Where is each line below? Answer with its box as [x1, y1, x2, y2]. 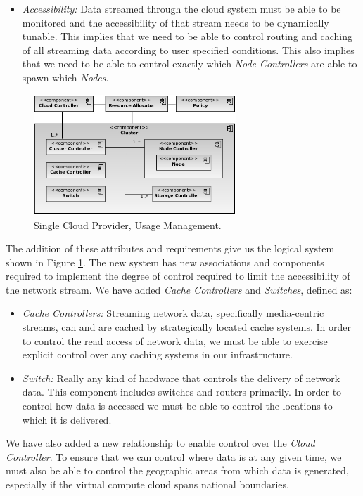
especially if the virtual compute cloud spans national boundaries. [6, 477, 289, 491]
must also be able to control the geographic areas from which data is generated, [6, 463, 349, 478]
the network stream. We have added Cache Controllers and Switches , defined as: [6, 282, 352, 296]
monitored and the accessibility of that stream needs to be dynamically [22, 15, 329, 30]
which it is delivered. [22, 412, 112, 426]
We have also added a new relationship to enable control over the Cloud [6, 436, 315, 450]
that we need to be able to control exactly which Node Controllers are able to [22, 56, 357, 71]
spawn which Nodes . [22, 70, 109, 84]
